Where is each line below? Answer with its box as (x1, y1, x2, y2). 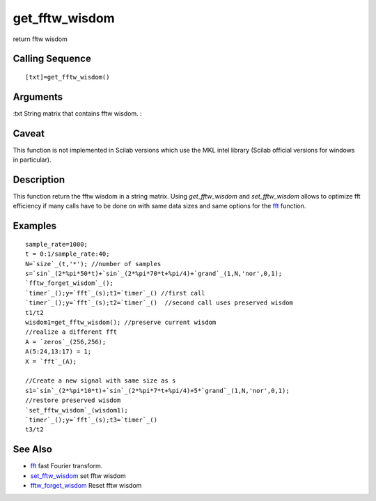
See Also (13, 443, 52, 456)
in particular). (13, 155, 52, 164)
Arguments (13, 91, 63, 102)
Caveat (13, 128, 45, 139)
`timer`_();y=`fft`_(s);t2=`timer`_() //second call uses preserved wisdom (25, 299, 294, 307)
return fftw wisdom (13, 35, 68, 43)
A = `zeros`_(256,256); (25, 338, 107, 346)
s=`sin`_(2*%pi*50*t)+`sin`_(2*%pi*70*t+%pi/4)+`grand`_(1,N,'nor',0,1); (25, 270, 283, 278)
